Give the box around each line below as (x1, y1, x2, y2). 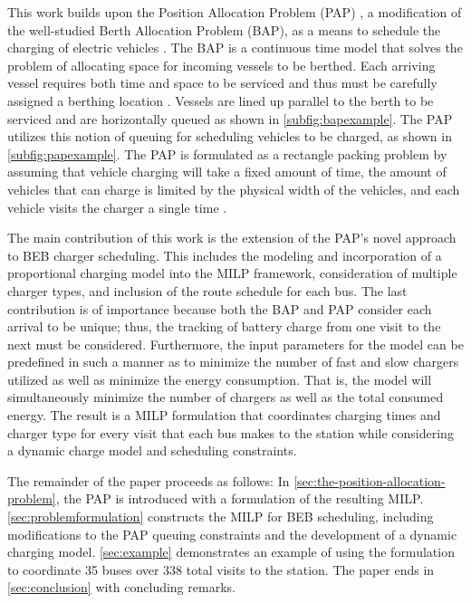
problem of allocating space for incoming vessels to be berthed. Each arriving (7, 55, 436, 74)
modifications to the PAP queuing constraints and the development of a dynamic (7, 524, 457, 543)
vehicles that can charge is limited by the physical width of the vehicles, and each (7, 179, 460, 198)
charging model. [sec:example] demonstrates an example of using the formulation (7, 542, 455, 561)
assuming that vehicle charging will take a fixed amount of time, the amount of (7, 162, 447, 181)
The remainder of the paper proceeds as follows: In (7, 471, 290, 490)
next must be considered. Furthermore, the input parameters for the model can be (7, 334, 464, 353)
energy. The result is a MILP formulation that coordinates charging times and (7, 406, 441, 425)
